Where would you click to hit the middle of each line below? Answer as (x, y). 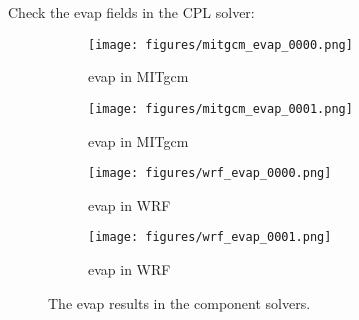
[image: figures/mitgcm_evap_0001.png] (220, 108)
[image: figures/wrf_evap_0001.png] (210, 237)
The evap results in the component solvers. (179, 302)
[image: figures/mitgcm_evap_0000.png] (220, 44)
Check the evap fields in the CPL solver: (131, 12)
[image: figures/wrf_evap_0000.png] (210, 173)
